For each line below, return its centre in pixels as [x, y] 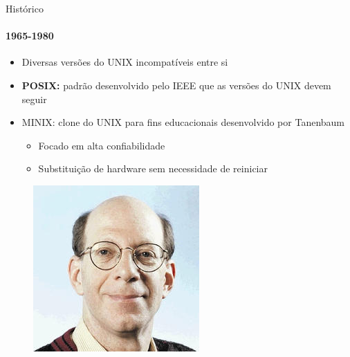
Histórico [25, 8]
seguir [34, 99]
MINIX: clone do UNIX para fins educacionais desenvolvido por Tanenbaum [183, 122]
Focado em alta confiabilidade [102, 145]
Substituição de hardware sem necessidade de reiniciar [153, 168]
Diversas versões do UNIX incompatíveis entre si [125, 62]
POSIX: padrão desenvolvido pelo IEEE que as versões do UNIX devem [176, 85]
